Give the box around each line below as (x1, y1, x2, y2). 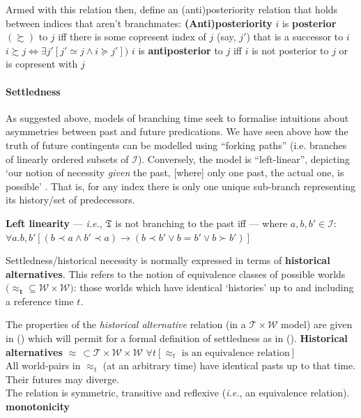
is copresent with (6, 56, 78, 71)
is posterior (282, 15, 337, 30)
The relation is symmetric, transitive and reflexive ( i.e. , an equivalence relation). (6, 385, 350, 400)
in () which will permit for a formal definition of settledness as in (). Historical (6, 331, 348, 346)
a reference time (6, 293, 74, 308)
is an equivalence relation (181, 348, 290, 358)
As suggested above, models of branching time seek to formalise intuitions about (6, 110, 349, 125)
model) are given (280, 317, 353, 332)
